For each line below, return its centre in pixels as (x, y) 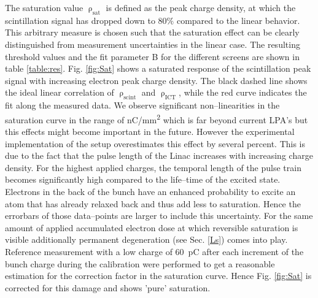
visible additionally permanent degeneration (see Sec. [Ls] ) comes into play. (146, 239)
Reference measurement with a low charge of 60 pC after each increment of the (154, 251)
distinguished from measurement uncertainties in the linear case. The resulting (153, 44)
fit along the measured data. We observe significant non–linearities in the (142, 105)
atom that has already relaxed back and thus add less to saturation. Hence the (153, 203)
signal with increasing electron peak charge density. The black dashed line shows (156, 80)
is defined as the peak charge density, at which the (201, 7)
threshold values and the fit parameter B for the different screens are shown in (152, 56)
